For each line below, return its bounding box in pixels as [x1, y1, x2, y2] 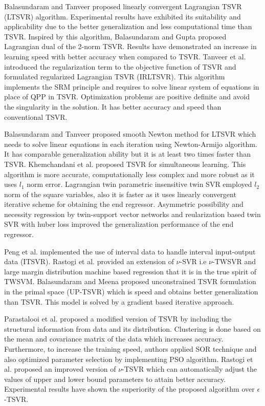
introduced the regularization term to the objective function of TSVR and [4, 61, 236, 72]
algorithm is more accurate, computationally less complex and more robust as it [4, 168, 255, 179]
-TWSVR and [212, 256, 256, 267]
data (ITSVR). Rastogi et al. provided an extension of [4, 256, 174, 267]
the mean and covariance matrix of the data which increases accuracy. [4, 333, 224, 344]
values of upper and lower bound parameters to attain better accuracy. [4, 373, 226, 384]
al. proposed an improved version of [4, 364, 116, 374]
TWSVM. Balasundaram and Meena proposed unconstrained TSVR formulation [4, 276, 256, 287]
